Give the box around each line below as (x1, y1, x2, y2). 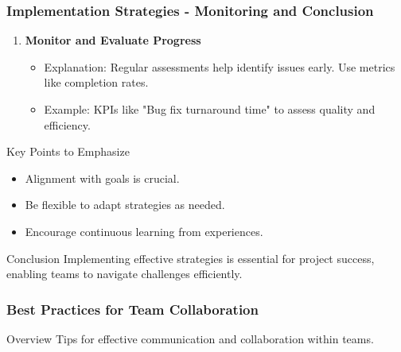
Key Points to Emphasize (6, 143, 130, 160)
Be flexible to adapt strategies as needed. (25, 196, 225, 213)
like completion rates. (44, 74, 149, 91)
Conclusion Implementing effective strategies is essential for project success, (6, 249, 375, 266)
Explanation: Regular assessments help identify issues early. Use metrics (44, 58, 395, 75)
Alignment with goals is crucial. (25, 169, 180, 186)
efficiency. (44, 116, 91, 133)
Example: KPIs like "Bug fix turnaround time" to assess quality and (44, 101, 376, 117)
